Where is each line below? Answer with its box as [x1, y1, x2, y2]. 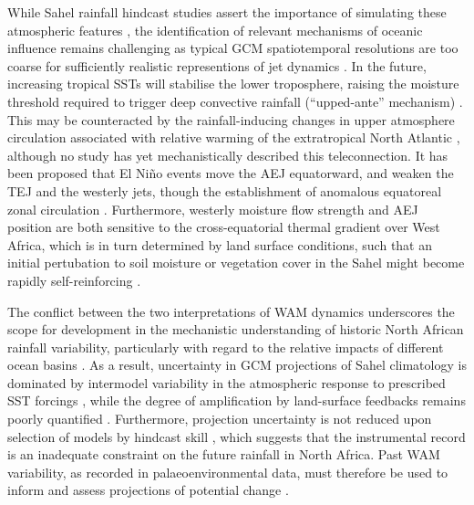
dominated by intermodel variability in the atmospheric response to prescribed [7, 373, 446, 392]
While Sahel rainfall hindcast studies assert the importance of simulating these [7, 3, 447, 21]
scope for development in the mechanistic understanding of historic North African [7, 320, 464, 339]
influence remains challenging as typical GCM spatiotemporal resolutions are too [7, 38, 459, 58]
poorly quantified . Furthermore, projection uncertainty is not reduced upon [7, 409, 432, 428]
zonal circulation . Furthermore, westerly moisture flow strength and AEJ [7, 199, 418, 218]
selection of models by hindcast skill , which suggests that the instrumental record [7, 426, 466, 446]
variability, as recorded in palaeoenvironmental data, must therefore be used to [7, 462, 448, 481]
